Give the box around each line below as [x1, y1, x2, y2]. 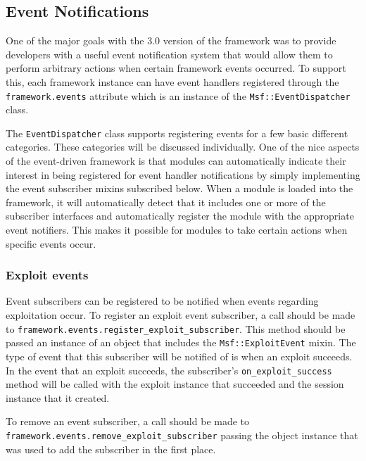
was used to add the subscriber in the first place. [6, 441, 216, 456]
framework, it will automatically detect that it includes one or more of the [6, 194, 326, 209]
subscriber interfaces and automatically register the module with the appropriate [6, 208, 354, 223]
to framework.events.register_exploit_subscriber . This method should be [6, 321, 346, 336]
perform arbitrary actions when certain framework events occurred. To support [6, 61, 346, 75]
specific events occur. [6, 236, 96, 251]
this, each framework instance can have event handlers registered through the [6, 74, 339, 89]
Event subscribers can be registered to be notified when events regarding [6, 293, 319, 308]
